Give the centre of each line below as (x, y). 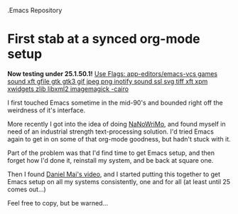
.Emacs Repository (35, 10)
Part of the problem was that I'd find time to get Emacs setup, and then (111, 153)
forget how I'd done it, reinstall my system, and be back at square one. (110, 160)
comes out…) (27, 189)
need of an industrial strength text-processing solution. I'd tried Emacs (111, 132)
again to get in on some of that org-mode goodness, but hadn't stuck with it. (119, 139)
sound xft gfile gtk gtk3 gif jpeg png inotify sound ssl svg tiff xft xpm (108, 81)
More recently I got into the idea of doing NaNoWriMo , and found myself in (117, 124)
